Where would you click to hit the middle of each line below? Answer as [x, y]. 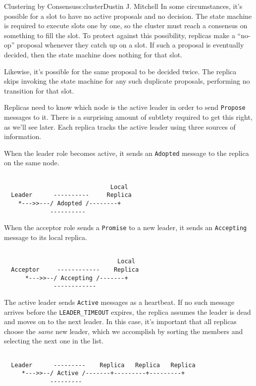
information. [23, 136]
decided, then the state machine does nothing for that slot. [93, 54]
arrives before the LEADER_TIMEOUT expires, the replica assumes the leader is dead [128, 312]
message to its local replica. [46, 237]
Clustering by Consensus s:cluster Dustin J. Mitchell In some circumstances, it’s [123, 6]
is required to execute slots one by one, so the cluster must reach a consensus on [126, 25]
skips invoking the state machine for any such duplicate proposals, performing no [127, 81]
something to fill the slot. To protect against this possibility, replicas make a [120, 35]
